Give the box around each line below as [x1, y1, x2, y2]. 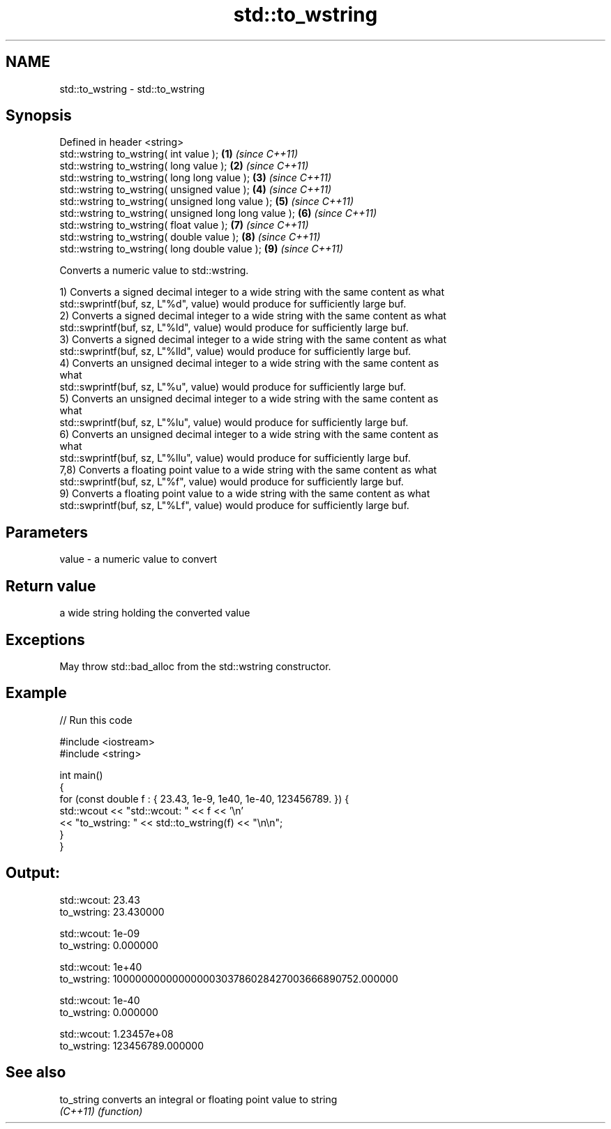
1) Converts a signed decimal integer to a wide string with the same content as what [59, 286, 445, 298]
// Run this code [59, 713, 133, 726]
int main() [59, 768, 103, 781]
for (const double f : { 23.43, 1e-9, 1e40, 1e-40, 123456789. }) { [59, 792, 349, 805]
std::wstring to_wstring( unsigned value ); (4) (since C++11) [59, 183, 332, 196]
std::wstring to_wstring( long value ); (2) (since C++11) [59, 160, 309, 172]
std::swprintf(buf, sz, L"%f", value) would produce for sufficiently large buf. [59, 476, 404, 488]
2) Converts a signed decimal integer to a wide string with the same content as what [59, 310, 446, 322]
